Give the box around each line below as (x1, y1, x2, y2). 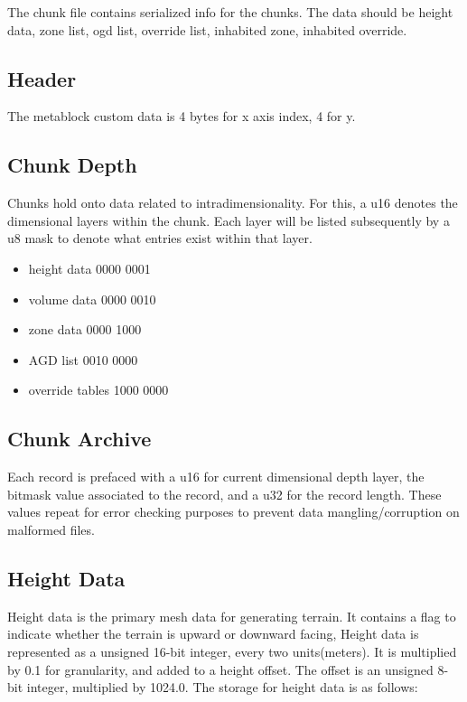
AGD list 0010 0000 (28, 350, 138, 369)
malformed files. (7, 519, 95, 538)
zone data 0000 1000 (28, 320, 142, 339)
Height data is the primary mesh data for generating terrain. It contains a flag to (7, 606, 456, 625)
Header (7, 64, 77, 92)
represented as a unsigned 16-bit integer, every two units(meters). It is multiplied (7, 641, 457, 660)
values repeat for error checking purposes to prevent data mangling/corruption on (7, 502, 460, 521)
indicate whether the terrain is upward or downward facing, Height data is (7, 624, 419, 643)
